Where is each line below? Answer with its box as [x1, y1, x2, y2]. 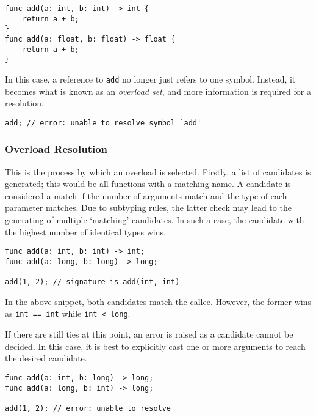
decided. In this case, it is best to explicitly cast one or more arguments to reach [5, 339, 306, 352]
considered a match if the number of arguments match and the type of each [5, 189, 287, 202]
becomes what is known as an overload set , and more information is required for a [5, 84, 311, 97]
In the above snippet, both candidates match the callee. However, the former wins [5, 295, 311, 308]
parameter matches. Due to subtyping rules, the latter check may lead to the [5, 201, 292, 214]
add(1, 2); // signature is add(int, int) [5, 278, 180, 287]
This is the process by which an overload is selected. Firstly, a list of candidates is [5, 165, 311, 178]
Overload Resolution [5, 141, 108, 157]
